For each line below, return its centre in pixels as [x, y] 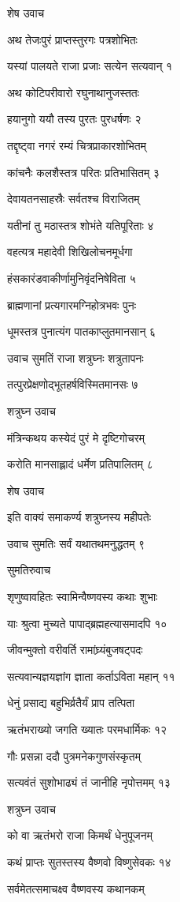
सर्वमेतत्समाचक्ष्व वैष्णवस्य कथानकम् [76, 888]
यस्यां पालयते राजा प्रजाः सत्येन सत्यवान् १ [90, 66]
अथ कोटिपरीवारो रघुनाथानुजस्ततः [73, 92]
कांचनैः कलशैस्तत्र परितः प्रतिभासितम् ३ [83, 172]
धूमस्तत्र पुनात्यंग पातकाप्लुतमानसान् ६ [82, 331]
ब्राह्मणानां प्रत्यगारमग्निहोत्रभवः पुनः [72, 304]
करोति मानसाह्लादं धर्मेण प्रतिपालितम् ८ [80, 464]
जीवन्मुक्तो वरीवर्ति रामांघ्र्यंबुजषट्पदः [75, 650]
